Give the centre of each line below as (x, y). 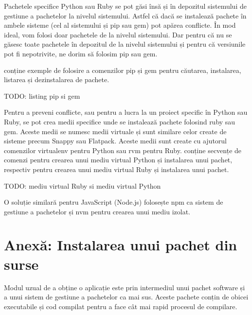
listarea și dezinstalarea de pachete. (57, 79)
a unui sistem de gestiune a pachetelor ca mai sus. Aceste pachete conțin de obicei (126, 297)
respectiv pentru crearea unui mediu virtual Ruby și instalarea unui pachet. (117, 169)
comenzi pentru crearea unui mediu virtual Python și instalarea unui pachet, (118, 160)
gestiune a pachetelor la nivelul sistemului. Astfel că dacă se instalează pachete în (125, 15)
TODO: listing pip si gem (42, 96)
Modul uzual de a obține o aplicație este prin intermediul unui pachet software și (125, 287)
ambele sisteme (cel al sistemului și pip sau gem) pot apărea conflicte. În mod (120, 25)
